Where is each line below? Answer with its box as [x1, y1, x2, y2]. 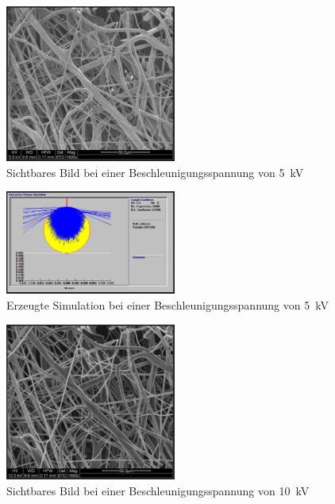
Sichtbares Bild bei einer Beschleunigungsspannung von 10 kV [6, 482, 310, 498]
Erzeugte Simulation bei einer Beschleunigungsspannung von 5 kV [6, 297, 329, 314]
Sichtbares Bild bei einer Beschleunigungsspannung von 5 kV [6, 164, 304, 180]
